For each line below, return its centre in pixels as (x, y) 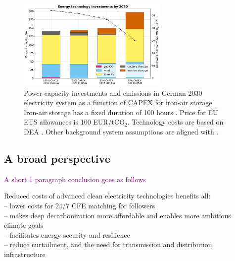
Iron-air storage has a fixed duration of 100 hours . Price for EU (121, 112)
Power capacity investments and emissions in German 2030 (113, 93)
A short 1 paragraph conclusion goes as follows (75, 179)
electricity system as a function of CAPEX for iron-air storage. (119, 102)
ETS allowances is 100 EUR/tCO (74, 122)
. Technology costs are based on (175, 122)
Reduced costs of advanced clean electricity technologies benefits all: (107, 196)
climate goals (24, 225)
